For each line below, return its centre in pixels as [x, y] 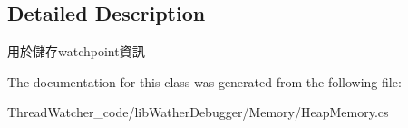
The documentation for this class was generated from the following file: [204, 81]
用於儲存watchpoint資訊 [76, 51]
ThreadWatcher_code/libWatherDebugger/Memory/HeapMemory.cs [198, 112]
